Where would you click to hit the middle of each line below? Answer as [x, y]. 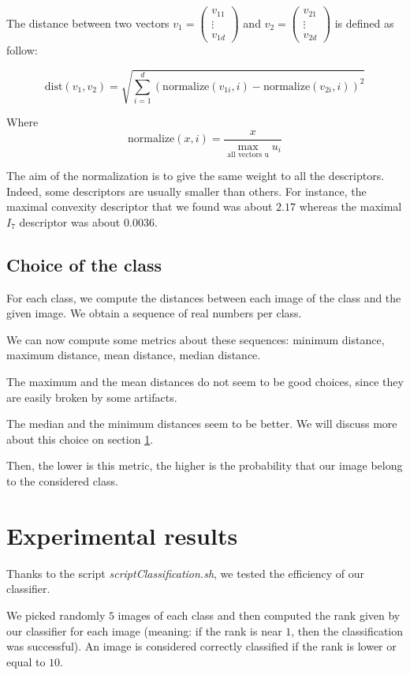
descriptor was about [70, 221]
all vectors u [248, 154]
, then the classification [347, 630]
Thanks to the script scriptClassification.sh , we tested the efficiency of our [186, 573]
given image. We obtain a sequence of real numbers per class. [154, 313]
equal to [26, 661]
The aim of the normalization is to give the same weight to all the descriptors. [196, 176]
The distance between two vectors [88, 22]
